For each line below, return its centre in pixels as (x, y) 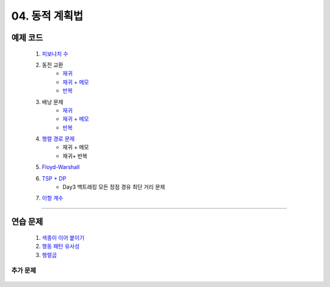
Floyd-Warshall (61, 167)
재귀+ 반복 (75, 155)
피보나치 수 (55, 54)
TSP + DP (54, 178)
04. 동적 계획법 (47, 16)
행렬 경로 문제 (58, 139)
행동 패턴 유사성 (61, 246)
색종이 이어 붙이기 (63, 237)
